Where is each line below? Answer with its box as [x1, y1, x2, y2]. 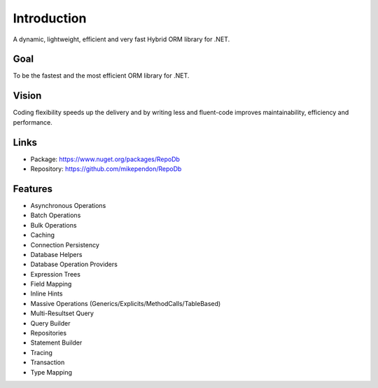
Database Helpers [30, 250, 83, 258]
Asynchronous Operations [30, 201, 106, 209]
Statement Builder [30, 338, 83, 347]
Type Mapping [30, 368, 73, 376]
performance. [13, 118, 52, 126]
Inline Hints [30, 289, 63, 298]
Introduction [13, 11, 87, 26]
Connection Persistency [30, 240, 99, 249]
